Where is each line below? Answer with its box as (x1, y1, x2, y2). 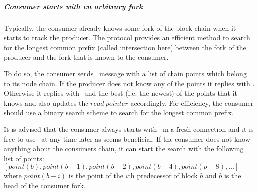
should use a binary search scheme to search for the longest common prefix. (4, 107, 234, 118)
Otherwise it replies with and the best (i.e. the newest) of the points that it (4, 88, 238, 98)
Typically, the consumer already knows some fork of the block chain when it (4, 22, 236, 33)
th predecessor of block (128, 170, 198, 181)
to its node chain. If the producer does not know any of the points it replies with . (4, 78, 255, 88)
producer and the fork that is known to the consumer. (4, 52, 169, 62)
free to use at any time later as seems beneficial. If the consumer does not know (4, 133, 250, 144)
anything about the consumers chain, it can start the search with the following (4, 143, 244, 154)
